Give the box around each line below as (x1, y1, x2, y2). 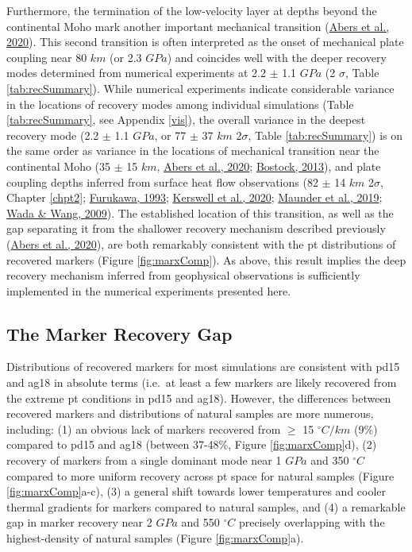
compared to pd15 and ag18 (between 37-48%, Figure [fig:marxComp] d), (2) (6, 436, 377, 453)
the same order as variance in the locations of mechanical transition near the (6, 142, 379, 159)
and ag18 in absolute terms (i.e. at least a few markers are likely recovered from (6, 374, 397, 391)
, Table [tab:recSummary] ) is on (248, 126, 403, 143)
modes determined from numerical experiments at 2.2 (6, 64, 266, 81)
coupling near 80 (6, 48, 87, 65)
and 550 (181, 514, 220, 531)
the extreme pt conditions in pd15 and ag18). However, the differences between (6, 389, 391, 406)
